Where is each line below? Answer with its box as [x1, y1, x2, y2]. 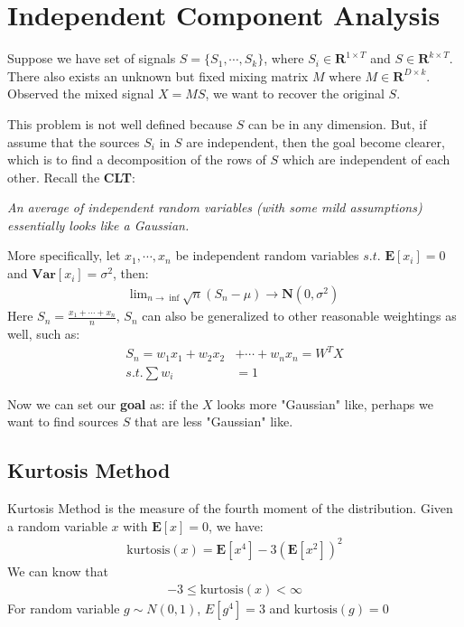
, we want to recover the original [205, 84, 385, 103]
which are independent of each [282, 150, 450, 169]
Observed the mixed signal [7, 84, 154, 103]
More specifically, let [7, 246, 121, 265]
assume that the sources [7, 132, 140, 151]
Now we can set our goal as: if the [7, 394, 199, 413]
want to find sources [7, 412, 119, 431]
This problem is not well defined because [7, 114, 233, 133]
